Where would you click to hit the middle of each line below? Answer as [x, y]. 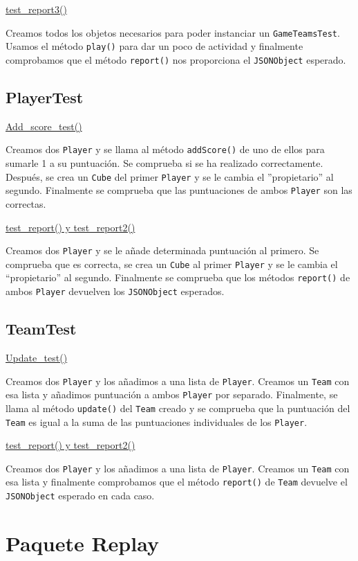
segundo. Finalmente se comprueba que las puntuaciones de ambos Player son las [179, 190]
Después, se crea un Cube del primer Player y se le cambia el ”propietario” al [170, 176]
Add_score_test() [44, 126]
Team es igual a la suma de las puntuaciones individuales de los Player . [157, 421]
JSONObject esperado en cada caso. [80, 496]
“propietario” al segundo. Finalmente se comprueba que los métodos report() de [178, 277]
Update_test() [37, 357]
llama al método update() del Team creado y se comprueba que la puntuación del [178, 408]
